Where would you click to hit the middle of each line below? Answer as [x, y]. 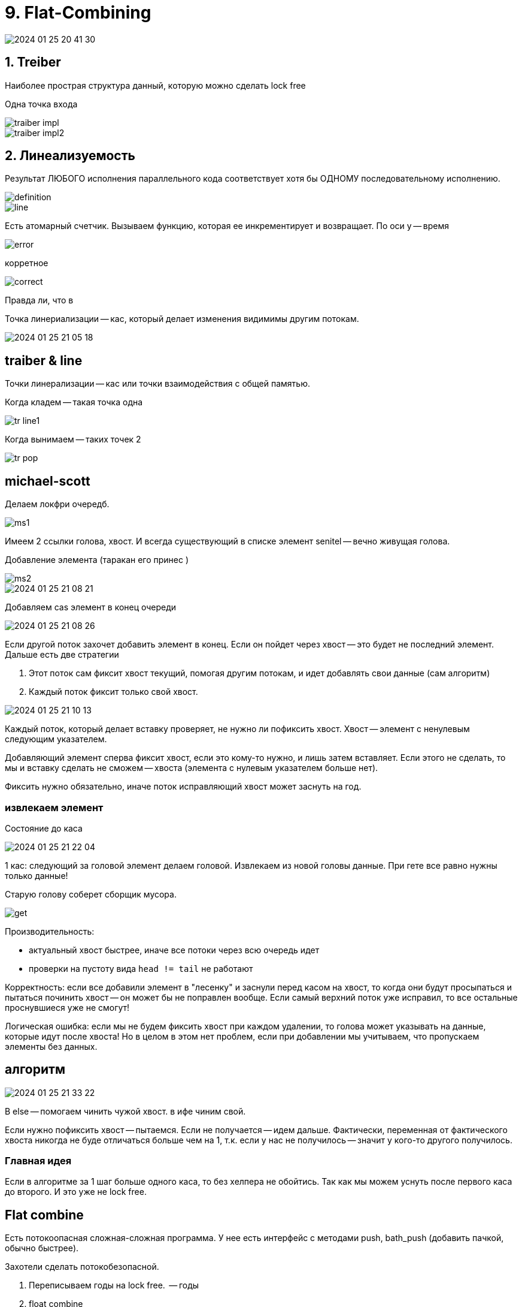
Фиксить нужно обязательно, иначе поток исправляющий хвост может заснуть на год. [183, 787]
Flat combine [44, 1215]
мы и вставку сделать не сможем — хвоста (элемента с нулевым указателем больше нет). [192, 768]
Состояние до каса [44, 828]
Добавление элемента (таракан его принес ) [97, 560]
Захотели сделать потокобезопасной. [82, 1267]
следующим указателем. [56, 739]
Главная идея [38, 1161]
